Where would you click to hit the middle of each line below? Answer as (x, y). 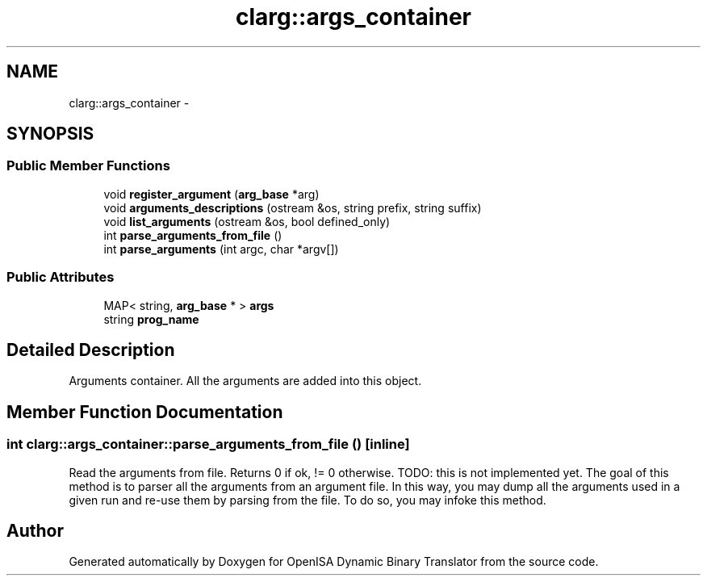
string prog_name (151, 319)
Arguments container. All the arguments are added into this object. (245, 381)
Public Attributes (61, 277)
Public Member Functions (88, 166)
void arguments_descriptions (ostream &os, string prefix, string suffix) (293, 207)
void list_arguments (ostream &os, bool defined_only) (247, 221)
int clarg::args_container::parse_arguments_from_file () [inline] (208, 444)
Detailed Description (91, 350)
